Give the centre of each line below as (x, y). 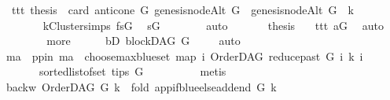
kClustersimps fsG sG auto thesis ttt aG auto (213, 25)
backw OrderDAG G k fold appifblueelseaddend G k (141, 86)
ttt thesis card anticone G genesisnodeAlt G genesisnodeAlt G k (182, 9)
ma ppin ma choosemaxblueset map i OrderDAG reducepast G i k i (184, 56)
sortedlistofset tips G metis (132, 71)
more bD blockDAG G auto (143, 41)
